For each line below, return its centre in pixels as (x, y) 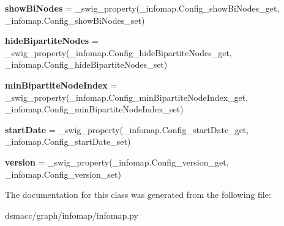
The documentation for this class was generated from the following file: (138, 195)
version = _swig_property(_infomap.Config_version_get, (117, 162)
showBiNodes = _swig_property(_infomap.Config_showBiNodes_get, (142, 8)
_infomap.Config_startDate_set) (68, 141)
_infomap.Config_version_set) (63, 174)
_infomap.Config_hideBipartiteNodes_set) (86, 64)
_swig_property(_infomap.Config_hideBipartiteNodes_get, (118, 52)
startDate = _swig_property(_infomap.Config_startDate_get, (127, 129)
